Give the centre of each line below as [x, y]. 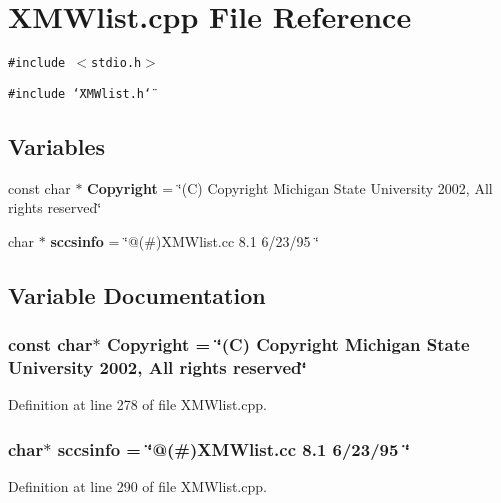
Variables [57, 145]
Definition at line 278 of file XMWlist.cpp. [137, 404]
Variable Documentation [137, 294]
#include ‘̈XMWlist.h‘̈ [80, 93]
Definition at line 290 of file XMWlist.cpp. [137, 486]
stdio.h [116, 63]
